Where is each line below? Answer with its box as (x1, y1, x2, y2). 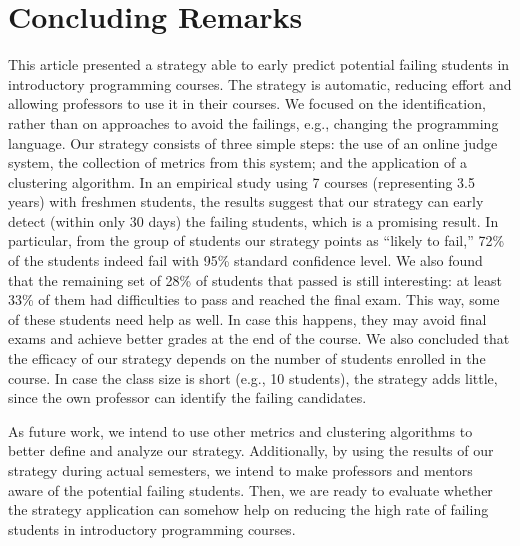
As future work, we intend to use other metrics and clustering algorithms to (8, 420, 473, 441)
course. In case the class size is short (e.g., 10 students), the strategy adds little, (8, 367, 498, 388)
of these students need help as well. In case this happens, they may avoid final (8, 308, 487, 329)
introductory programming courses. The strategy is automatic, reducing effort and (8, 73, 512, 94)
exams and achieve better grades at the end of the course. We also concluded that (8, 328, 510, 349)
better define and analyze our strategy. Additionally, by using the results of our (8, 440, 494, 461)
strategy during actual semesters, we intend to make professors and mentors (8, 460, 473, 480)
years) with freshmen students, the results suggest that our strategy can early (8, 191, 484, 212)
